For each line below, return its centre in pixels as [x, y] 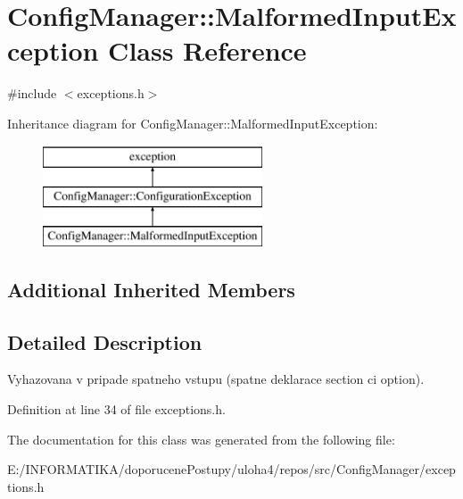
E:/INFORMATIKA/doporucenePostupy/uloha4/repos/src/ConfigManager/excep [231, 469]
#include [32, 93]
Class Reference [207, 50]
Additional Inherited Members [151, 289]
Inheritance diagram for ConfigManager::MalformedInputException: [193, 123]
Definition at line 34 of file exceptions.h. [116, 409]
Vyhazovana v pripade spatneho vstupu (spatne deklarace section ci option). [216, 379]
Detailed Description [105, 341]
